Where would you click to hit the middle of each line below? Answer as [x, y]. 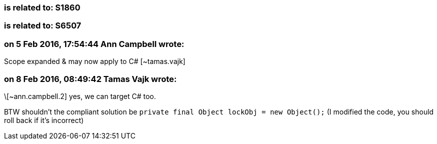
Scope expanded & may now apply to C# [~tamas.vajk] [95, 61]
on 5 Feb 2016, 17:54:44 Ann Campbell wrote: [94, 44]
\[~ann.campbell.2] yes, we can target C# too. [80, 96]
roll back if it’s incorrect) [44, 120]
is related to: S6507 [43, 26]
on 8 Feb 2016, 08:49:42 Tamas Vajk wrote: [91, 79]
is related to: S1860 [42, 7]
